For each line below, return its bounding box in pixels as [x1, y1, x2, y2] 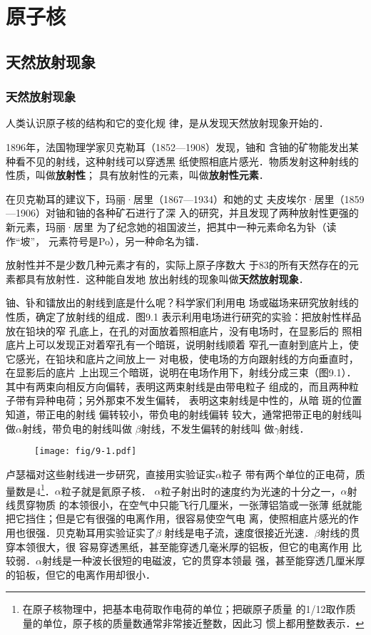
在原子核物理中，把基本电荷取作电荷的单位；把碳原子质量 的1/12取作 [22, 602, 346, 616]
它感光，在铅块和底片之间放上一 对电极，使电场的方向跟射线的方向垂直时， [6, 351, 359, 366]
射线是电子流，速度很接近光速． [164, 525, 315, 540]
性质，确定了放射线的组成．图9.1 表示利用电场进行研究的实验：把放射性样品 [6, 309, 362, 324]
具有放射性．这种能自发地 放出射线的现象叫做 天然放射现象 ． [25, 271, 309, 286]
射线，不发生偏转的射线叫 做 [141, 420, 275, 435]
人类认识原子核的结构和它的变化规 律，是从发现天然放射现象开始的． [6, 115, 329, 130]
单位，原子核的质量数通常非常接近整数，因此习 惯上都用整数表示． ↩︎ [42, 615, 365, 630]
